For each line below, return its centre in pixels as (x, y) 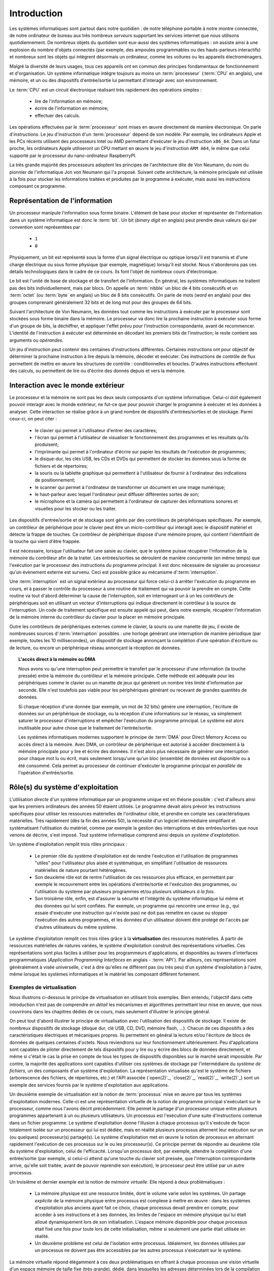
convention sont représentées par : (46, 227)
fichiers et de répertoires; (61, 466)
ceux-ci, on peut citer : (33, 419)
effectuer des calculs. (58, 115)
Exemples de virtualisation (43, 987)
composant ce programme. (38, 186)
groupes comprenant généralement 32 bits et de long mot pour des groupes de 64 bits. (101, 302)
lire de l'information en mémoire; (69, 101)
